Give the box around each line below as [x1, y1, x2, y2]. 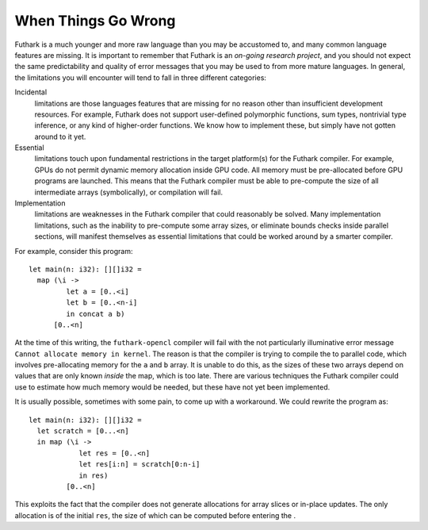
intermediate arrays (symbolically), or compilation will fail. [34, 187, 224, 197]
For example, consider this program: [14, 246, 134, 255]
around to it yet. [34, 132, 86, 141]
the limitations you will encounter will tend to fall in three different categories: [14, 72, 267, 83]
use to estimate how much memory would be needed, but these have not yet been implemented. [14, 382, 331, 392]
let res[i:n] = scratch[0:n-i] [78, 460, 201, 469]
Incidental [14, 87, 48, 97]
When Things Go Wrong [14, 12, 176, 29]
